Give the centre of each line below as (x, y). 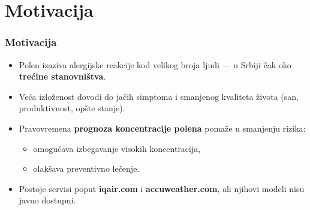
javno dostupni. (47, 200)
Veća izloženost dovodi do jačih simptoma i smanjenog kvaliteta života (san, (159, 96)
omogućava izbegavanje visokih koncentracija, (117, 148)
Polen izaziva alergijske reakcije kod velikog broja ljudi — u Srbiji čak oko (155, 64)
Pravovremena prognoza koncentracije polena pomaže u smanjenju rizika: (162, 128)
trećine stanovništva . (62, 76)
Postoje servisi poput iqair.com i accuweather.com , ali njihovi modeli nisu (162, 188)
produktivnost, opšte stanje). (72, 108)
